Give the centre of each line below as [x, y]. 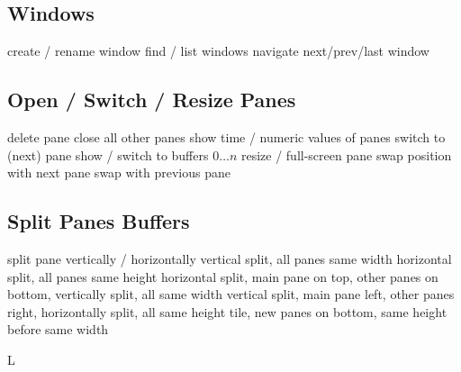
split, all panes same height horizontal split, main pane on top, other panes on [223, 276]
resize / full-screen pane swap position [346, 154]
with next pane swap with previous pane [119, 172]
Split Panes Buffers [99, 221]
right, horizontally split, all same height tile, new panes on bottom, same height [227, 311]
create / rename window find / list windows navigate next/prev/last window [218, 51]
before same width [58, 329]
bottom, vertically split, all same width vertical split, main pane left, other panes [231, 294]
